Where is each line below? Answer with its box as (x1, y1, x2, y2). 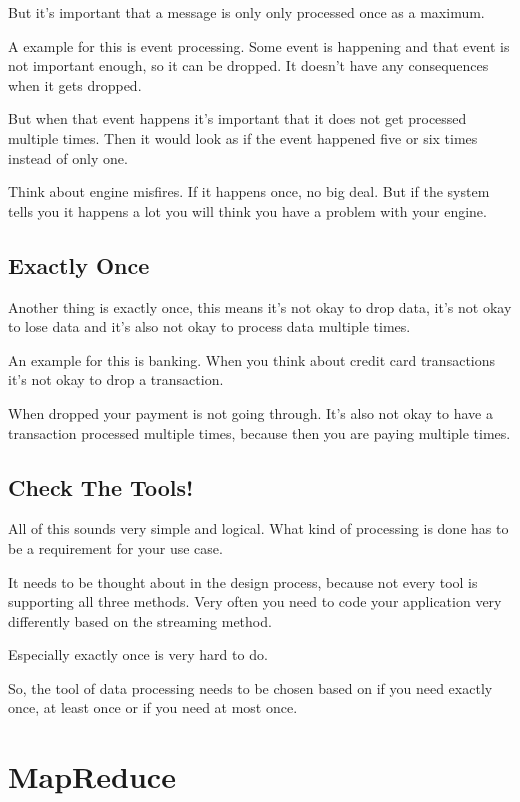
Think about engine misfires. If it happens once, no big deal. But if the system (8, 181, 490, 202)
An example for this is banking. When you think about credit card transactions (8, 349, 496, 370)
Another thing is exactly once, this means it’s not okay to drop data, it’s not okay (8, 296, 512, 317)
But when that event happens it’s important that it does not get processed (8, 108, 467, 129)
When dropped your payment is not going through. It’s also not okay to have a (8, 402, 493, 423)
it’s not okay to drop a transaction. (8, 369, 224, 390)
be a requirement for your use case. (8, 537, 223, 558)
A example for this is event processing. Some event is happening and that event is (8, 35, 510, 56)
